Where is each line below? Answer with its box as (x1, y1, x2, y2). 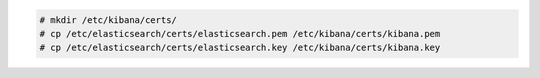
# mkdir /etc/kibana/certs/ (39, 14, 177, 25)
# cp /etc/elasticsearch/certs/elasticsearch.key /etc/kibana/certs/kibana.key (39, 42, 441, 54)
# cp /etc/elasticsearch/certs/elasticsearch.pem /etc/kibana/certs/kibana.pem (39, 28, 441, 39)
